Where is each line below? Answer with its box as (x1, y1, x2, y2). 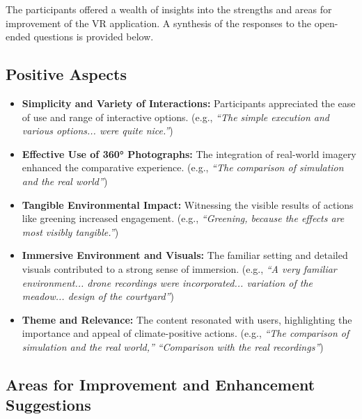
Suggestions (6, 394, 91, 416)
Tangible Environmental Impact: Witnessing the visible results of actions (22, 197, 354, 212)
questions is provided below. (33, 29, 154, 44)
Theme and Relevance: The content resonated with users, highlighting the (22, 312, 352, 326)
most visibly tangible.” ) (22, 224, 119, 239)
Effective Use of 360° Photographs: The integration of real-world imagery (22, 146, 356, 161)
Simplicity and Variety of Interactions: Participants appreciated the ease (22, 95, 356, 110)
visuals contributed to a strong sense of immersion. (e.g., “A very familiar (22, 261, 337, 276)
